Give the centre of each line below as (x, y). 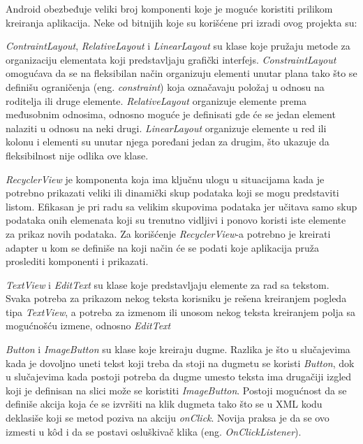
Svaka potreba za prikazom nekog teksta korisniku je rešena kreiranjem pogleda (176, 298)
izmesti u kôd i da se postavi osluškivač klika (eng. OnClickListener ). (154, 431)
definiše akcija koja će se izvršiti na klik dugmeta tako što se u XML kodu (164, 404)
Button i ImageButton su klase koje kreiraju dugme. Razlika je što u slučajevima (178, 349)
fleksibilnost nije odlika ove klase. (77, 155)
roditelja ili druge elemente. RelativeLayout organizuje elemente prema (156, 100)
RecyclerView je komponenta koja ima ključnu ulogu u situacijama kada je (165, 179)
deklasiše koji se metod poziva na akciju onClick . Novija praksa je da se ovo (168, 418)
